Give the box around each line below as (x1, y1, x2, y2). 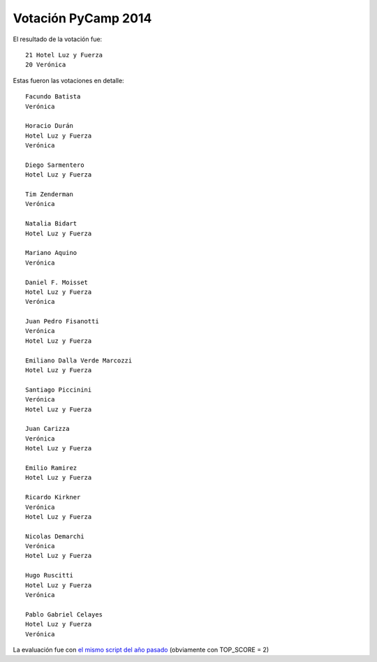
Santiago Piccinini (25, 385, 92, 394)
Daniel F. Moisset (25, 278, 89, 286)
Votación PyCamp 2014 (13, 10, 152, 26)
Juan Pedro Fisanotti (25, 318, 99, 325)
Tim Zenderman (25, 191, 73, 198)
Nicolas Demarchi (25, 532, 84, 540)
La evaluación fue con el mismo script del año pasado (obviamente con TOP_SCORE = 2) (13, 645, 269, 654)
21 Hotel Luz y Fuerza (25, 51, 103, 59)
